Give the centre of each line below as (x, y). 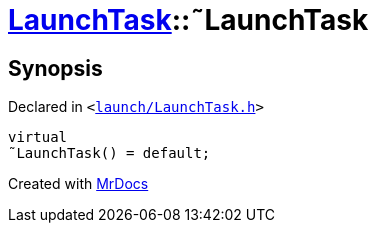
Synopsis (55, 68)
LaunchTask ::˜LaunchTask (188, 20)
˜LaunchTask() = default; (109, 153)
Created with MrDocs (78, 184)
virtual (38, 137)
